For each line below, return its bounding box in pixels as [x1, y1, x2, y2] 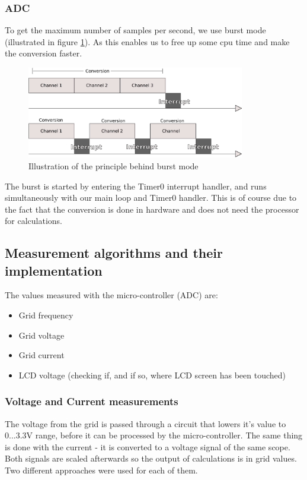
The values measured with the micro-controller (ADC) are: [5, 289, 218, 301]
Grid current [18, 349, 65, 361]
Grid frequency [18, 309, 73, 321]
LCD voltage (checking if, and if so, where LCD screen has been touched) [18, 368, 286, 381]
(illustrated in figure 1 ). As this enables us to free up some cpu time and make [5, 35, 290, 48]
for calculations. [5, 214, 62, 227]
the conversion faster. [5, 47, 82, 59]
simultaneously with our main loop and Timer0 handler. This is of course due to [5, 191, 297, 204]
